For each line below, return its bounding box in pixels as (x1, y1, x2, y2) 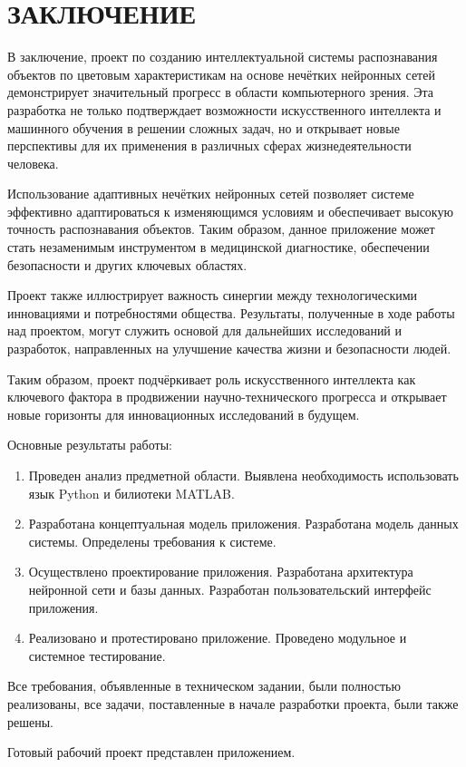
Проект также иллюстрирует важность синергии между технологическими (7, 286, 418, 305)
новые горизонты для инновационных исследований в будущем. (7, 404, 360, 423)
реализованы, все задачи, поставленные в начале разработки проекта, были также (7, 694, 459, 713)
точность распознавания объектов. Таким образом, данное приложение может (7, 219, 435, 238)
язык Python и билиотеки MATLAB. (28, 483, 235, 502)
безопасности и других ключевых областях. (7, 255, 248, 274)
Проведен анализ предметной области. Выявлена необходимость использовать (28, 466, 459, 484)
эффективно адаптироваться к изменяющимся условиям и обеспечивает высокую (7, 201, 453, 220)
